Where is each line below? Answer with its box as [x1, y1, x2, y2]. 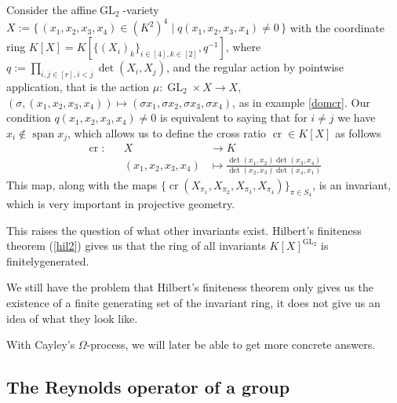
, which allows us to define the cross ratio [67, 124, 267, 141]
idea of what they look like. [6, 310, 138, 326]
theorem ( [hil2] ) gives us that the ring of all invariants [6, 237, 266, 254]
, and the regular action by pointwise [166, 59, 344, 75]
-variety [122, 2, 159, 17]
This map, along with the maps [6, 176, 158, 192]
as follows [335, 124, 381, 141]
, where [225, 38, 261, 55]
